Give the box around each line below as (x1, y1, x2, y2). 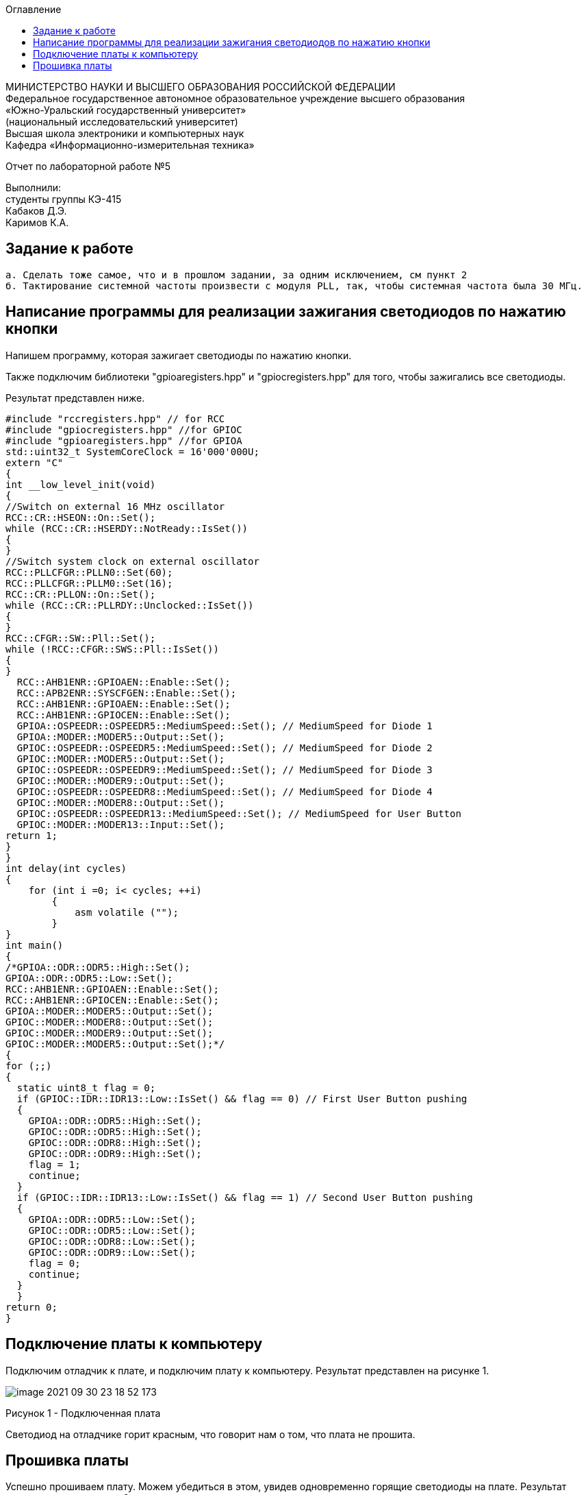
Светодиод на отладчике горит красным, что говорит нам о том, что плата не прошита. (5, 1428, 416, 1440)
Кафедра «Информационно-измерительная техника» (5, 139, 255, 151)
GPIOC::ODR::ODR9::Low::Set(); (28, 1246, 196, 1258)
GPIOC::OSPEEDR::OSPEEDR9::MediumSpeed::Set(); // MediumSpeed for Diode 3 (16, 764, 433, 775)
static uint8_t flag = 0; (16, 1082, 156, 1093)
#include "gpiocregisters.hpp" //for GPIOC (5, 424, 242, 435)
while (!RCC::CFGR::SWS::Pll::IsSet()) (5, 643, 219, 655)
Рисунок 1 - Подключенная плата (5, 1407, 161, 1419)
